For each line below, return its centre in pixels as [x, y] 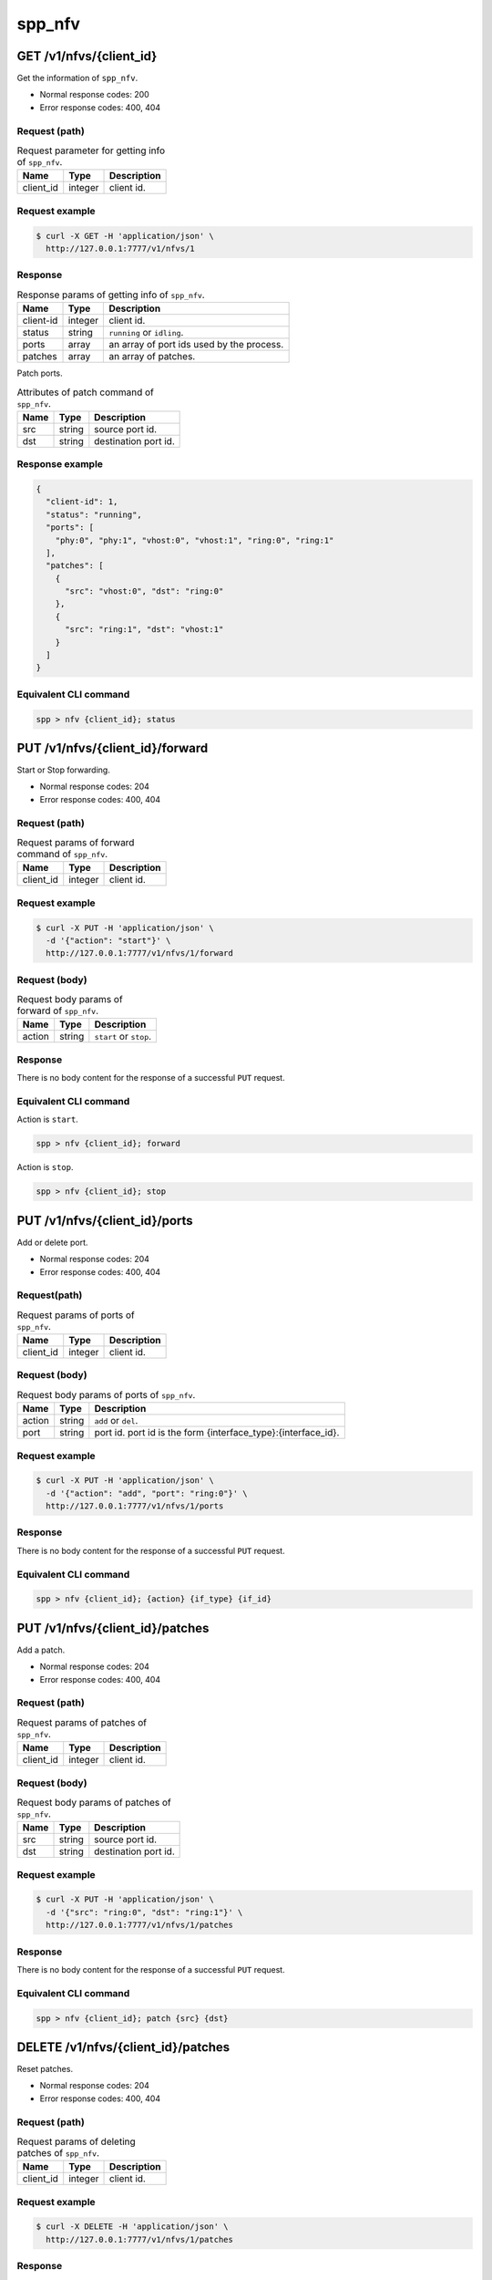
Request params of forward [76, 843]
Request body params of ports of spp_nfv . [106, 1394]
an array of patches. [152, 357]
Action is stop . [45, 1167]
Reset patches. [45, 2069]
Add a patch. [41, 1650]
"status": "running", [94, 514]
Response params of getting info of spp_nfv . [111, 295]
